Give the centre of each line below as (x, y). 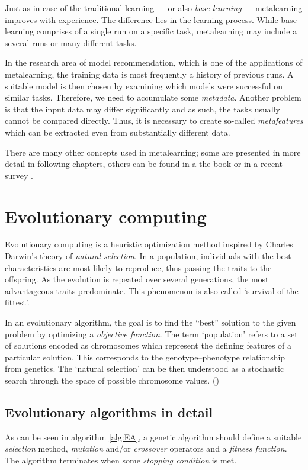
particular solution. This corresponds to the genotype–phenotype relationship (145, 357)
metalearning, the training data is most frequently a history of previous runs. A (149, 74)
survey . (19, 175)
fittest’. (17, 302)
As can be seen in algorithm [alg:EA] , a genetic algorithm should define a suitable (153, 437)
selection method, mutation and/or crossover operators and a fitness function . (146, 448)
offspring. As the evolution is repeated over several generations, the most (137, 279)
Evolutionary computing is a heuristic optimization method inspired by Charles (149, 244)
